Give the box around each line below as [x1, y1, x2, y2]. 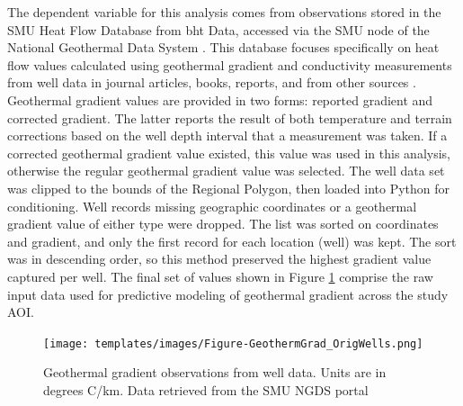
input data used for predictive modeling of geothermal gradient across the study [7, 284, 449, 303]
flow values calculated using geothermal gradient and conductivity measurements [7, 55, 452, 74]
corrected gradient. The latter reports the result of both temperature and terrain [7, 108, 452, 127]
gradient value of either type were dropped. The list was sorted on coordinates [7, 214, 439, 233]
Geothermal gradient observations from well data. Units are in [43, 363, 387, 382]
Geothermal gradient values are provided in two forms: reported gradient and [7, 90, 433, 109]
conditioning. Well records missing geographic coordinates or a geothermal [7, 196, 417, 215]
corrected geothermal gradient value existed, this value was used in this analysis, [7, 143, 450, 162]
